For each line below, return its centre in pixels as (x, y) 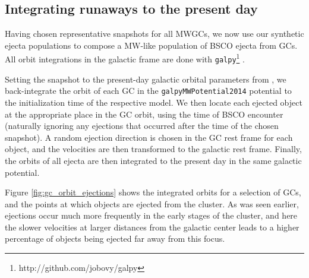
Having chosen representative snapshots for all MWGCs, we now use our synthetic (154, 34)
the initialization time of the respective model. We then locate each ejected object (154, 102)
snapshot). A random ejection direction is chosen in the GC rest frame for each (149, 137)
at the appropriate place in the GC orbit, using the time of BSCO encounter (144, 114)
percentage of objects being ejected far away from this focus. (115, 238)
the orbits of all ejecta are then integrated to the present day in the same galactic (153, 160)
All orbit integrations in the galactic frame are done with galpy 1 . (125, 58)
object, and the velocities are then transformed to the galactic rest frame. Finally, (153, 149)
